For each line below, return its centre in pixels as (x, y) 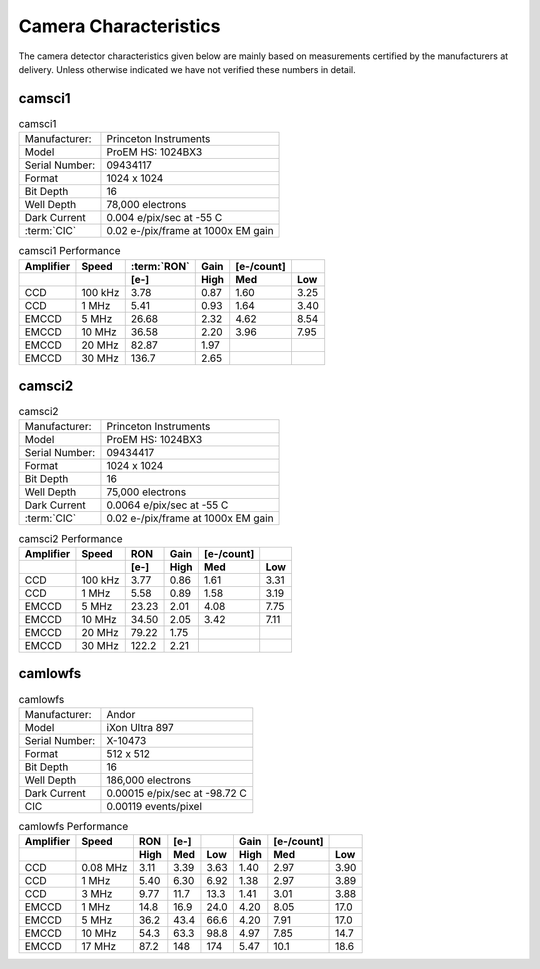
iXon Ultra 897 (140, 727)
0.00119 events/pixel (154, 806)
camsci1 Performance (69, 251)
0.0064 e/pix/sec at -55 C (167, 505)
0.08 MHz (104, 868)
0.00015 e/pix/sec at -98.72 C (176, 793)
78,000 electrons (146, 205)
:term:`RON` (160, 266)
